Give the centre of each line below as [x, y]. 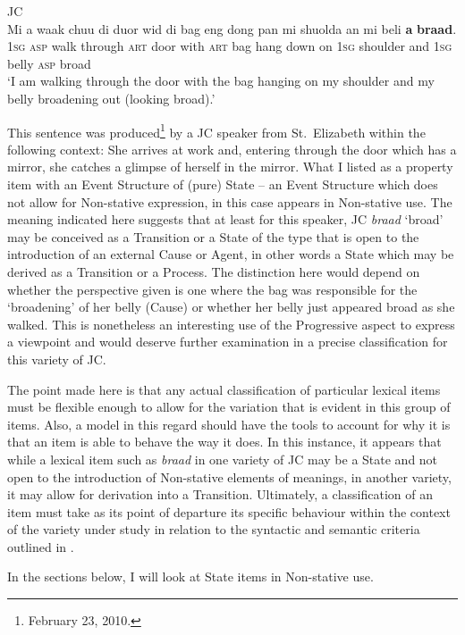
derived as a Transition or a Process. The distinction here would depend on [214, 271]
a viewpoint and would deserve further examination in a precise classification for [228, 342]
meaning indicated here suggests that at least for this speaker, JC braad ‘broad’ [225, 219]
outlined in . [41, 546]
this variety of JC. [57, 359]
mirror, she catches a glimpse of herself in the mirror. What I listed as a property [230, 167]
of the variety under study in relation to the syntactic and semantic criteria [214, 529]
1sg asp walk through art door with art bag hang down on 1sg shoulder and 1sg [230, 46]
